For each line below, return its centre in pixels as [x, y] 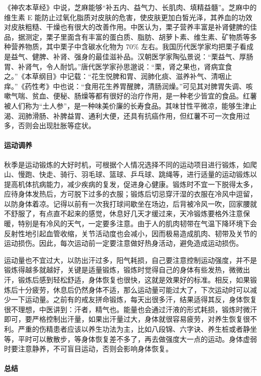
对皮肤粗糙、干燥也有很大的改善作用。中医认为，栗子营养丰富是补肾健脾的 [127, 27]
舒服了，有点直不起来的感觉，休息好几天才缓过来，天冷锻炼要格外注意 [127, 213]
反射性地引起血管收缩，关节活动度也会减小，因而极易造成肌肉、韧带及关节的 [130, 233]
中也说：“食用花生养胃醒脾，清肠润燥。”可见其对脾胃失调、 [149, 86]
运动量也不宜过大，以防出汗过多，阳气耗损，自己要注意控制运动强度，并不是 [130, 260]
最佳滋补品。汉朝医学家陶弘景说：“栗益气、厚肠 [174, 56]
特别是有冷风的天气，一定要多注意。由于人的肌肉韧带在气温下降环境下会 [137, 223]
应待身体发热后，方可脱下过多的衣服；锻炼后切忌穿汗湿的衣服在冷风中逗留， [130, 194]
